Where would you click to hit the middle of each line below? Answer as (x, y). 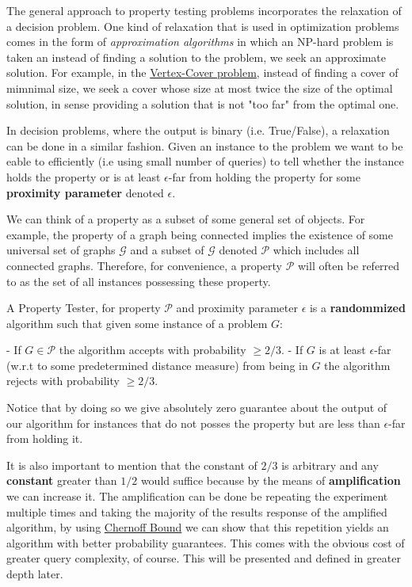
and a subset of (167, 250)
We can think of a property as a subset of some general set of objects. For (186, 219)
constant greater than (62, 480)
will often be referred (349, 265)
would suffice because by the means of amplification (271, 480)
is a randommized (357, 308)
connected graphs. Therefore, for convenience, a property (144, 265)
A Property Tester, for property (84, 308)
